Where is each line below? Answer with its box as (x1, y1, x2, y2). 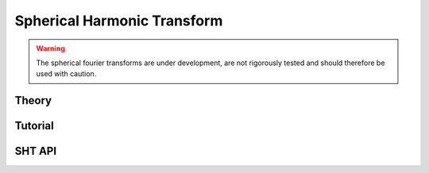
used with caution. (36, 69, 97, 79)
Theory (14, 94, 52, 107)
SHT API (14, 144, 57, 158)
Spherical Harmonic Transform (14, 12, 223, 29)
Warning (36, 44, 65, 53)
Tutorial (14, 119, 55, 133)
